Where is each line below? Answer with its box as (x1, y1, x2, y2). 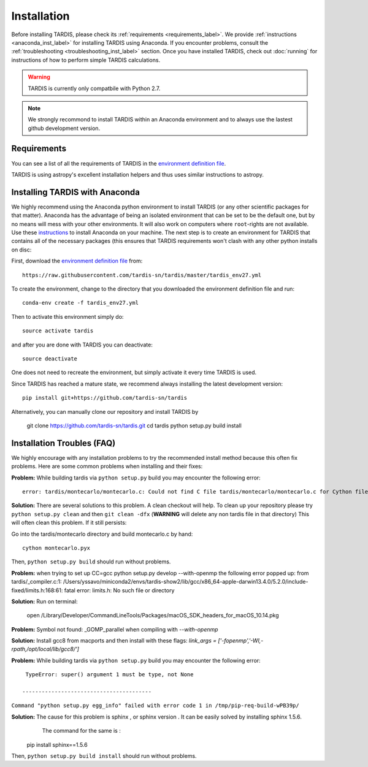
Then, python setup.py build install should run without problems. (11, 752, 197, 760)
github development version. (28, 124, 101, 132)
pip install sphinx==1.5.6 (26, 741, 88, 748)
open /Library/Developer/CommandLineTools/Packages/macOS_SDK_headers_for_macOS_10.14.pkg (26, 612, 279, 619)
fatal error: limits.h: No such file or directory (64, 586, 175, 594)
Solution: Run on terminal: (11, 598, 78, 605)
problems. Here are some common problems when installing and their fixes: (11, 463, 203, 470)
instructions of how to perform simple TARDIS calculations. (11, 56, 161, 64)
